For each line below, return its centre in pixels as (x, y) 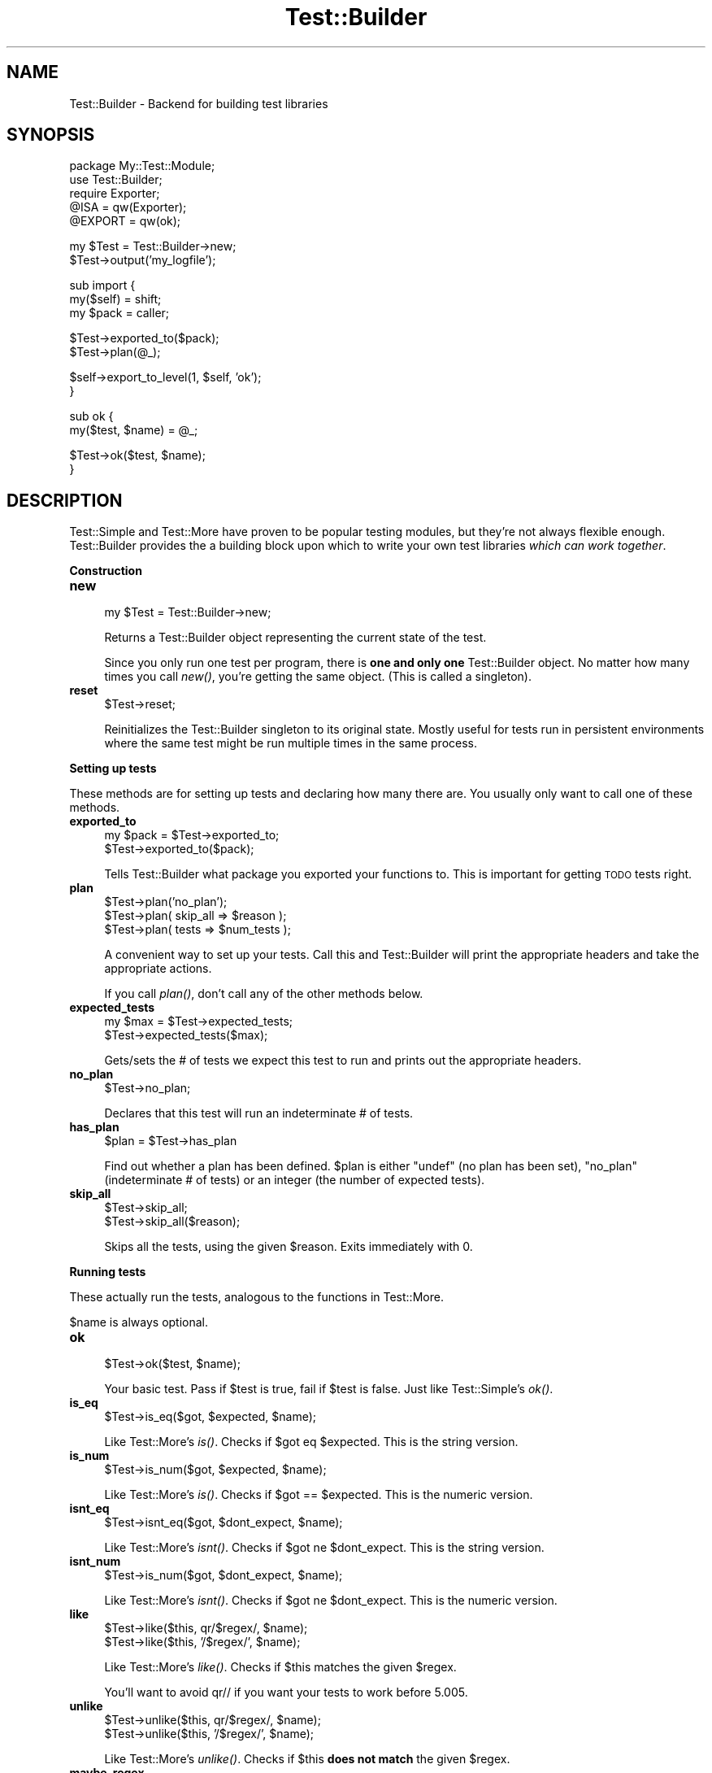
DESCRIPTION (65, 500)
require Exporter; (115, 194)
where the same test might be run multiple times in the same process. (291, 743)
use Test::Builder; (116, 180)
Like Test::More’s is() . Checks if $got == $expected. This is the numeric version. (319, 1495)
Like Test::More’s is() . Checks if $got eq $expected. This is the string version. (311, 1442)
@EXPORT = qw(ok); (125, 221)
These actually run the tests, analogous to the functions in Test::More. (256, 1297)
